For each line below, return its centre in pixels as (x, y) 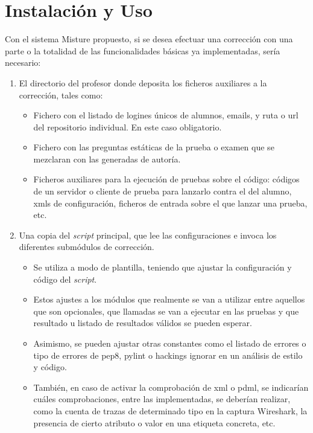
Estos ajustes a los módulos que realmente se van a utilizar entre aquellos (169, 299)
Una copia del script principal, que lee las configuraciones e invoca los (148, 235)
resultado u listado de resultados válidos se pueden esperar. (143, 323)
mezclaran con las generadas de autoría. (107, 159)
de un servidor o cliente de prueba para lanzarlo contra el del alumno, (163, 191)
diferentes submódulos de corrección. (87, 247)
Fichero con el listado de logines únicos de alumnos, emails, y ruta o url (166, 115)
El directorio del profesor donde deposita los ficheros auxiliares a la (143, 82)
